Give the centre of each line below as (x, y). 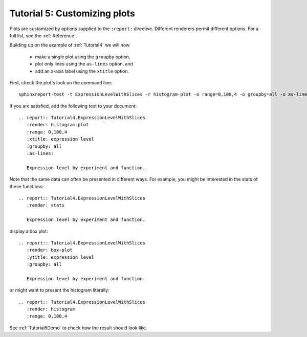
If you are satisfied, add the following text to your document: (73, 106)
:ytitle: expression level (60, 257)
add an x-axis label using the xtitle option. (82, 71)
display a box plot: (29, 231)
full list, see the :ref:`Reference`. (43, 35)
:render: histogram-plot (58, 125)
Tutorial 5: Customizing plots (72, 13)
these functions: (27, 186)
